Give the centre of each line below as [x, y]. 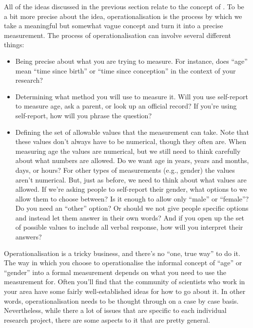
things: [14, 45]
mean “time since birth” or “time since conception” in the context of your [126, 70]
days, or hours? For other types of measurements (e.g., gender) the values [125, 170]
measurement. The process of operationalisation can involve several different [118, 35]
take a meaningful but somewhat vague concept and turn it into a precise [114, 26]
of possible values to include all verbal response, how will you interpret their [129, 227]
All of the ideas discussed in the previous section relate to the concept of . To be [124, 6]
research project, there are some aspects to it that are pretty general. [107, 319]
